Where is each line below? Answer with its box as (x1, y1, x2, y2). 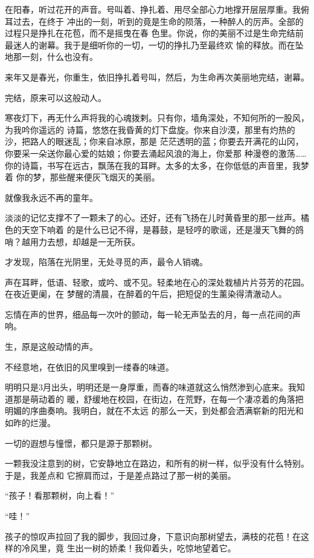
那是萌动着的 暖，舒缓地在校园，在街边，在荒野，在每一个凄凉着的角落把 (13, 392, 304, 405)
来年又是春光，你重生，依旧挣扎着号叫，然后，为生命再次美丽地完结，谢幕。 (5, 70, 309, 83)
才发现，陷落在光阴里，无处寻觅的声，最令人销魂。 (5, 255, 208, 268)
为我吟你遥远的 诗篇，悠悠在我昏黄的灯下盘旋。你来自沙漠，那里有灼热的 (5, 123, 295, 136)
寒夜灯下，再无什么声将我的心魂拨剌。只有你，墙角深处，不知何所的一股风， (5, 111, 309, 124)
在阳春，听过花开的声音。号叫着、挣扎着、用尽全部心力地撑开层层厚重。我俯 (5, 3, 309, 15)
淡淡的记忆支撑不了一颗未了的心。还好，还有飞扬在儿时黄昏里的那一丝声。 (5, 211, 301, 224)
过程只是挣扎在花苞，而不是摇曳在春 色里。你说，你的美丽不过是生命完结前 (5, 27, 304, 39)
